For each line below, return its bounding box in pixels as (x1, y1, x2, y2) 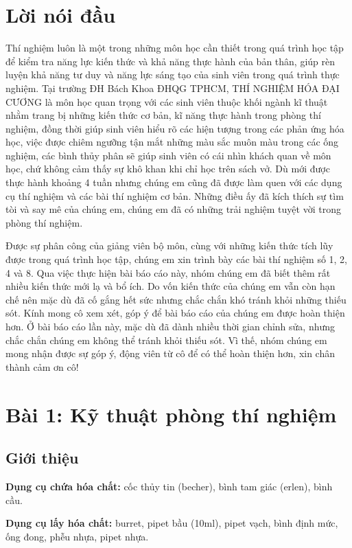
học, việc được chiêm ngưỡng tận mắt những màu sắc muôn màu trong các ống (5, 135, 339, 149)
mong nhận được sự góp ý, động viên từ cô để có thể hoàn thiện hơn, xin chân (5, 346, 336, 361)
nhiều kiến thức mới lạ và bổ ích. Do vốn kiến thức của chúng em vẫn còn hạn (5, 279, 336, 293)
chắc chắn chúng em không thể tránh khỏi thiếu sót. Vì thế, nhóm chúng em (5, 332, 327, 347)
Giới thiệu (5, 447, 79, 468)
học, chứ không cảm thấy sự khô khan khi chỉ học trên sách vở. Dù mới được (5, 161, 330, 176)
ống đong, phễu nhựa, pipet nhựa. (5, 529, 149, 543)
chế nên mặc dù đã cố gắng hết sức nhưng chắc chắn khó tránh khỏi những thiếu (5, 292, 347, 306)
